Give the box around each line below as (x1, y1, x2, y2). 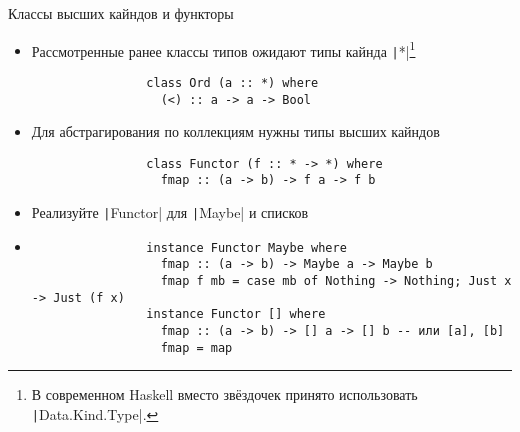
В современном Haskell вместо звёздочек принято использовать (31, 384, 418, 405)
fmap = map (160, 340, 233, 355)
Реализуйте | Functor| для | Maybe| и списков (31, 202, 309, 223)
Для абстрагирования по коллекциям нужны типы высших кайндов (31, 121, 440, 142)
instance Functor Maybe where (146, 240, 347, 255)
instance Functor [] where (146, 307, 326, 322)
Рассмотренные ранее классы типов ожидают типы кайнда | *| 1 (31, 37, 416, 61)
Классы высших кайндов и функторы (8, 3, 234, 23)
